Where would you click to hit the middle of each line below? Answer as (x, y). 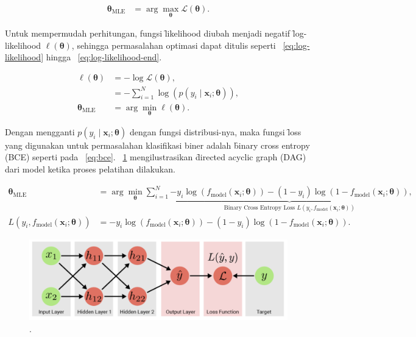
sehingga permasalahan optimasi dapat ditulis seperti (176, 45)
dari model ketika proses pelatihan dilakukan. (90, 169)
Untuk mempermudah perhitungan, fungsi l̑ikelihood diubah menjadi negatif (148, 33)
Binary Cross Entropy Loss (259, 208)
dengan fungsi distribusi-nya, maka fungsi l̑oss (215, 131)
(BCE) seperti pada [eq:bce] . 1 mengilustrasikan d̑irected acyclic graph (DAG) (156, 157)
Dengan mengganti (40, 131)
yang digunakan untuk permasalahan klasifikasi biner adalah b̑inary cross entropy (157, 145)
